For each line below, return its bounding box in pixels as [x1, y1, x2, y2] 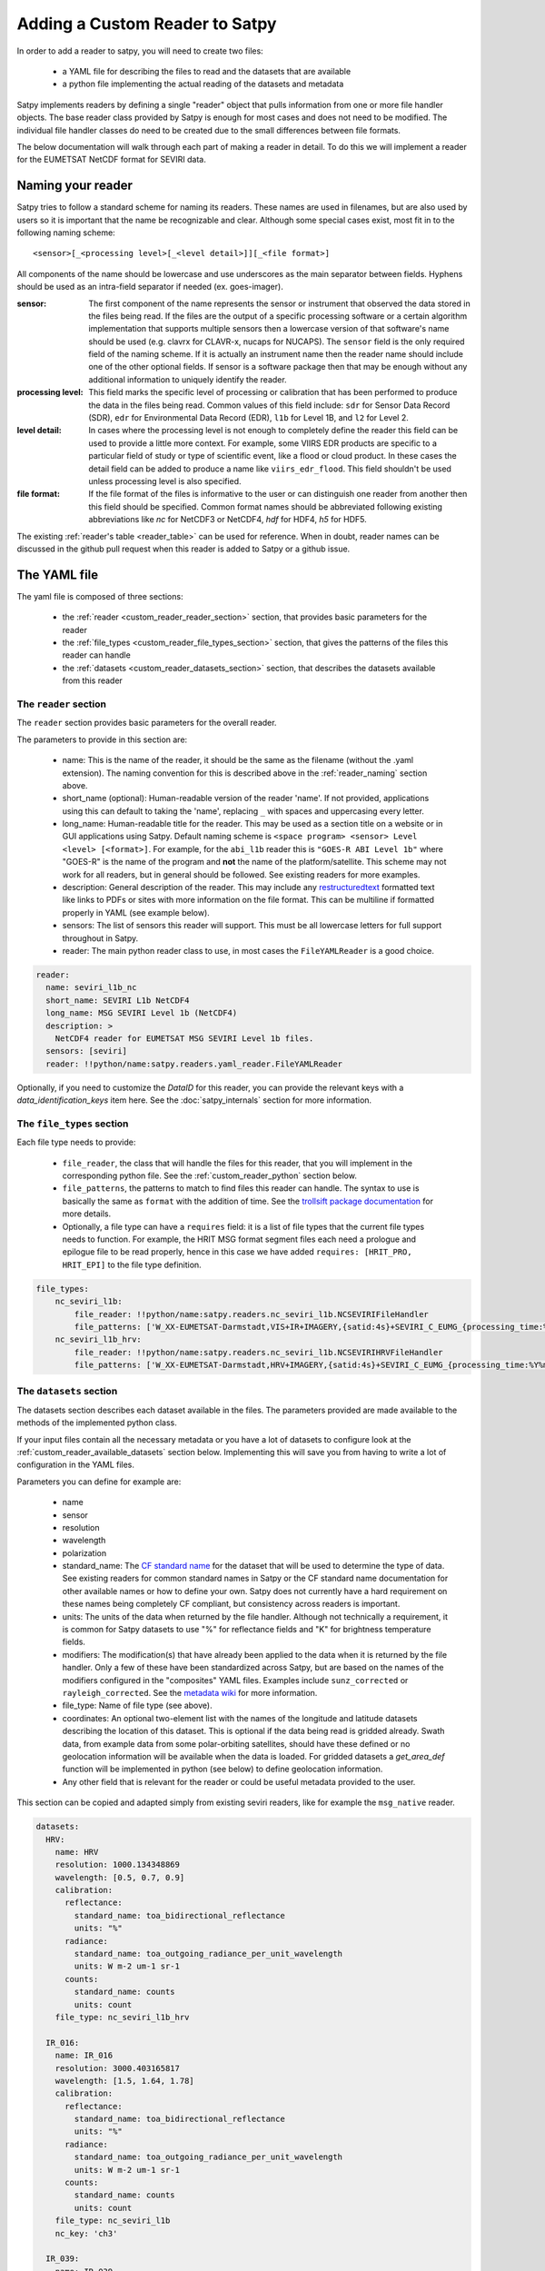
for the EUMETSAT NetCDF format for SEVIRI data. [16, 154, 206, 165]
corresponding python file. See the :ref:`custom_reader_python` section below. [62, 1170, 358, 1181]
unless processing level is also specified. [88, 476, 242, 486]
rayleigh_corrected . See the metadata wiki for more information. [62, 1688, 318, 1698]
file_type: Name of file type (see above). [62, 1700, 213, 1711]
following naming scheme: [16, 227, 115, 238]
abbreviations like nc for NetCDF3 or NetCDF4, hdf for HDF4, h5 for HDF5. [88, 514, 367, 525]
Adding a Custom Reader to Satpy [16, 14, 277, 34]
